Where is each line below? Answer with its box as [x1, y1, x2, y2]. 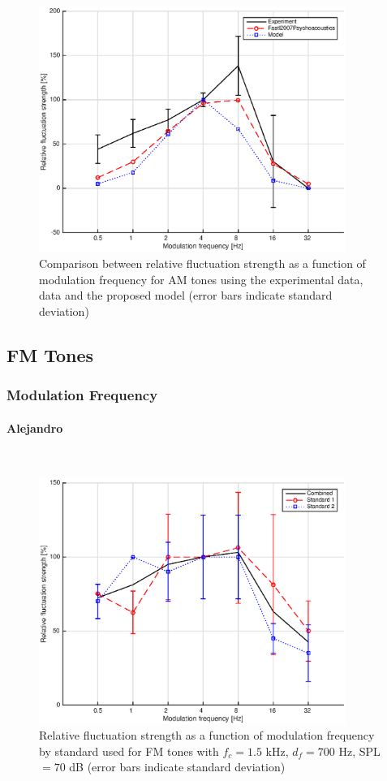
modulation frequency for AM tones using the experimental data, [39, 270, 363, 287]
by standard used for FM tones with [39, 742, 219, 759]
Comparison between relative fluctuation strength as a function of [39, 254, 366, 271]
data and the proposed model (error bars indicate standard [39, 287, 333, 304]
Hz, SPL [338, 742, 381, 759]
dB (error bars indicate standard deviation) [69, 758, 286, 775]
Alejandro [6, 419, 63, 436]
